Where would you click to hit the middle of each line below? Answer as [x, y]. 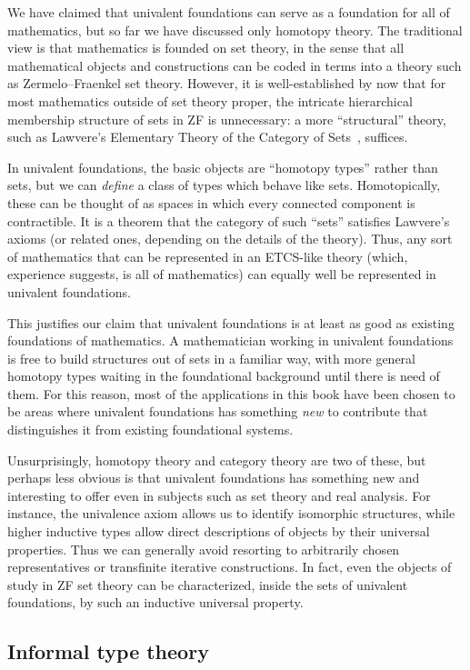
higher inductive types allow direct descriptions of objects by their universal [219, 531]
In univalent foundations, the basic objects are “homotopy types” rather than [223, 167]
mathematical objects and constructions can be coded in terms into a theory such [235, 65]
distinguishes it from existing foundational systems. [150, 430]
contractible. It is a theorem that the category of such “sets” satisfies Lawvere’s [229, 220]
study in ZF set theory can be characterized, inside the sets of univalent [208, 584]
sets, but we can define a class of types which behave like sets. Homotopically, [224, 185]
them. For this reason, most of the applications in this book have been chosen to [231, 393]
